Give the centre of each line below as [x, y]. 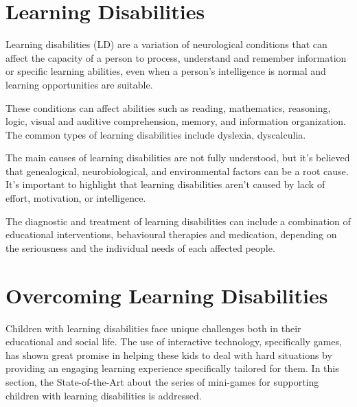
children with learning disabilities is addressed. [104, 395]
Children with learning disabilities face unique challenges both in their [153, 328]
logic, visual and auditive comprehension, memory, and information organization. [176, 121]
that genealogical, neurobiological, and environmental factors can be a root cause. [177, 171]
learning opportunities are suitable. [79, 84]
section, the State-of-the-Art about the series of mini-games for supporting [162, 381]
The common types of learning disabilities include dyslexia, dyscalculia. [156, 134]
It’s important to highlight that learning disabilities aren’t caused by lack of [165, 184]
